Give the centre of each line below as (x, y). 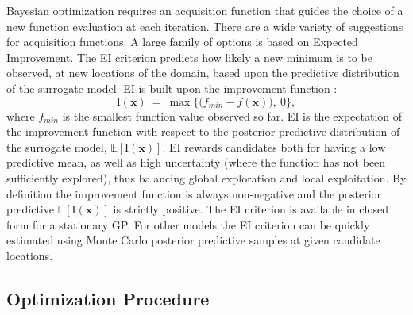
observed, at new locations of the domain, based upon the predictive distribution (203, 73)
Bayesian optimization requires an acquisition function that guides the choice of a (205, 10)
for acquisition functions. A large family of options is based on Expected (182, 42)
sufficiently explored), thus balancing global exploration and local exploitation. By (206, 177)
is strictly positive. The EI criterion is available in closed (251, 209)
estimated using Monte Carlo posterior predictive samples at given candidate (193, 240)
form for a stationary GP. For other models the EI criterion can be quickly (188, 224)
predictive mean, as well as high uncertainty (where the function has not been (196, 162)
